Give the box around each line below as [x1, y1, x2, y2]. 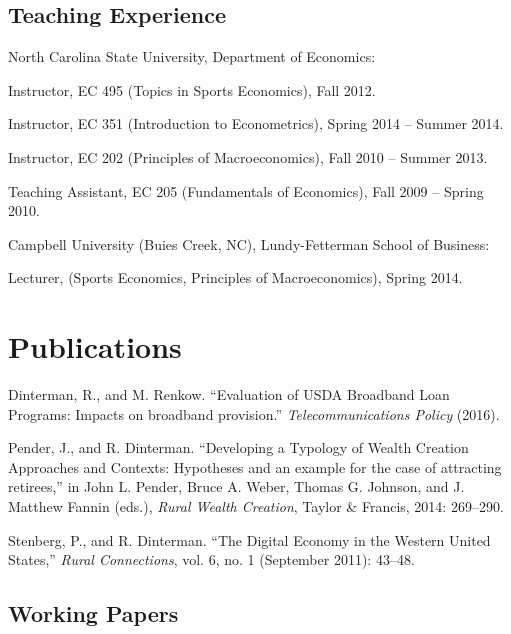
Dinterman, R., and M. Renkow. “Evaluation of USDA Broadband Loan [8, 384, 450, 405]
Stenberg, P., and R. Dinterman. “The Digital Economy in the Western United [8, 529, 491, 550]
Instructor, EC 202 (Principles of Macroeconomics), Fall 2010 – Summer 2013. [8, 146, 488, 167]
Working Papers [8, 598, 179, 629]
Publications [8, 326, 182, 367]
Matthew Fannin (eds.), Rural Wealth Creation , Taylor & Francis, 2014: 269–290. [8, 496, 504, 517]
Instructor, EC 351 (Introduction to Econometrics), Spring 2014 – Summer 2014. [8, 113, 504, 134]
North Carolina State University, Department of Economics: [8, 46, 376, 67]
